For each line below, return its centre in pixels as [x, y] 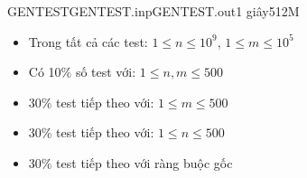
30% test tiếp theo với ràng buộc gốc [130, 162]
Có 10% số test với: [82, 72]
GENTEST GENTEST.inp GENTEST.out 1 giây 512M [153, 11]
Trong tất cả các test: [88, 41]
